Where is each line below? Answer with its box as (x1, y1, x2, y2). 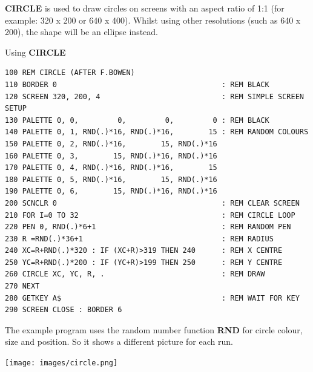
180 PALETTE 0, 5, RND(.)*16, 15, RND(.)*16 (5, 175, 217, 184)
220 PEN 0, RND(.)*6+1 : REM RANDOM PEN (5, 223, 291, 232)
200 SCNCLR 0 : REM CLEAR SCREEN (5, 198, 300, 207)
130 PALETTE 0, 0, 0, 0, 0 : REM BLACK (5, 116, 269, 125)
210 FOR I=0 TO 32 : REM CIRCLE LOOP (5, 210, 295, 220)
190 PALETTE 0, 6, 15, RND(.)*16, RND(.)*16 (5, 187, 217, 196)
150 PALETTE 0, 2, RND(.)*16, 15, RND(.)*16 (5, 139, 217, 148)
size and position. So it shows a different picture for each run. (5, 335, 233, 348)
